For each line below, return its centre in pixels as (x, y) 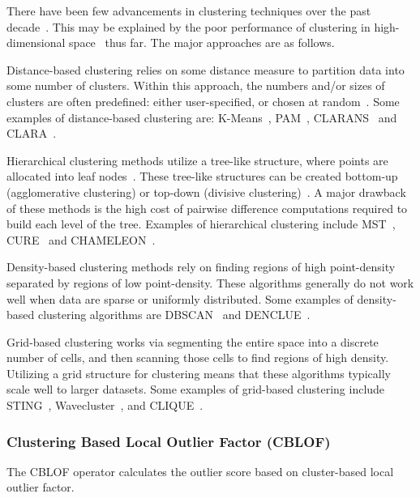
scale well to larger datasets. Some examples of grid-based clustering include (196, 389)
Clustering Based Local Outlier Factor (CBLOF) (169, 441)
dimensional (36, 43)
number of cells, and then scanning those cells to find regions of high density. (198, 358)
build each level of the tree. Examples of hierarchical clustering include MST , (201, 224)
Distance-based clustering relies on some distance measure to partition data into (206, 69)
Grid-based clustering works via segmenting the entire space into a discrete (193, 341)
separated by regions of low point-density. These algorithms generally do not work (210, 282)
